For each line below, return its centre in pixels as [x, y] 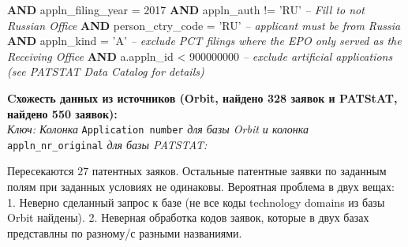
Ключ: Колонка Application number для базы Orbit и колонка [158, 129]
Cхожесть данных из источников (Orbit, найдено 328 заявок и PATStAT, [202, 97]
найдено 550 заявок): [62, 113]
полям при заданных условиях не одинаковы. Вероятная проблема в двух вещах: [201, 187]
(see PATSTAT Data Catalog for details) [106, 71]
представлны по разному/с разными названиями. [125, 232]
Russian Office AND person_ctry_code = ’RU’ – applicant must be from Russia [204, 25]
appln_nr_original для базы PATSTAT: [107, 144]
